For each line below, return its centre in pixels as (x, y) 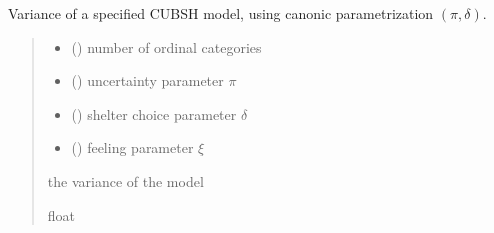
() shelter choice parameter (154, 113)
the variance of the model (125, 180)
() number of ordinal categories (166, 46)
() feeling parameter (132, 147)
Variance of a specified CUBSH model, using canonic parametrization (221, 13)
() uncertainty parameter (147, 80)
